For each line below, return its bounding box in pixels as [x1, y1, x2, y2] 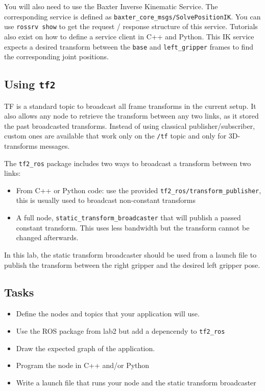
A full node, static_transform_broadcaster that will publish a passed [16, 212, 241, 223]
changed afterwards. [16, 232, 79, 243]
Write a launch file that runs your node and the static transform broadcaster [16, 377, 256, 387]
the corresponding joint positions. [4, 51, 109, 62]
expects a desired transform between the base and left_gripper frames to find [4, 41, 253, 52]
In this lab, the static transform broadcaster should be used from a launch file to [4, 249, 257, 260]
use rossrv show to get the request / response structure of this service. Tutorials [4, 21, 258, 32]
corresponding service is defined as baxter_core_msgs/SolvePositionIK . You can [4, 11, 261, 21]
